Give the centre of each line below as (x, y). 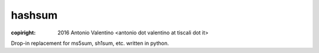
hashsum (34, 15)
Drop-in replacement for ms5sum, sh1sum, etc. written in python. (90, 43)
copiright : (23, 33)
